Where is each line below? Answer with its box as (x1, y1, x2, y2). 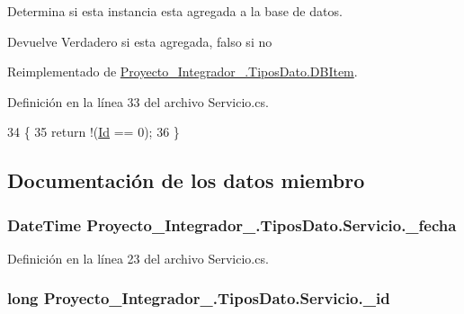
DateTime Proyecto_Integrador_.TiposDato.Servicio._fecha (7, 213, 457, 236)
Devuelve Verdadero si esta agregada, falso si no (7, 31, 272, 50)
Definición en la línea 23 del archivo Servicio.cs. (7, 248, 269, 267)
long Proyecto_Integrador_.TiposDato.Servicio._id (7, 287, 390, 310)
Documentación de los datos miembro (7, 166, 365, 194)
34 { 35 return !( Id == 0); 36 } (7, 122, 180, 141)
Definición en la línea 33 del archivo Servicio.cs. (7, 92, 269, 111)
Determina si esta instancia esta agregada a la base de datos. (7, 2, 343, 20)
